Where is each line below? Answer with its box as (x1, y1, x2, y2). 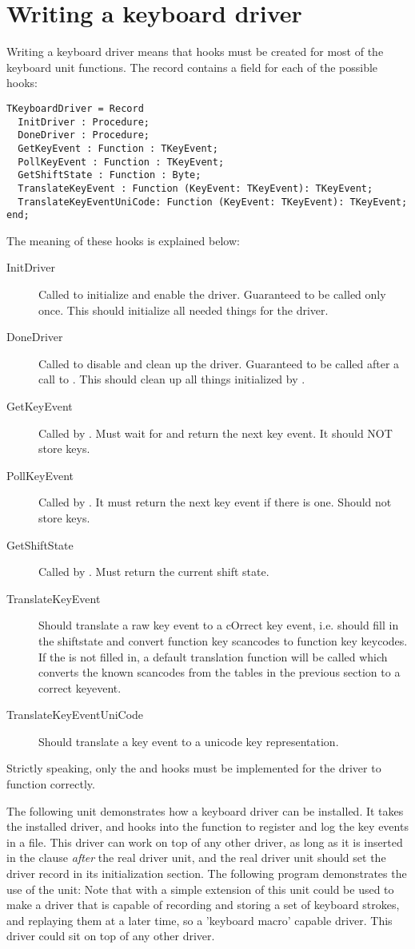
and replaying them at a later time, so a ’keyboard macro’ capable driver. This (6, 911, 393, 928)
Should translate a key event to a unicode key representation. (38, 733, 339, 749)
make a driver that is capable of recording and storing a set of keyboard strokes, (6, 896, 400, 913)
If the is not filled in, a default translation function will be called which (38, 648, 388, 665)
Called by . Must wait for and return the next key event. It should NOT (38, 424, 393, 441)
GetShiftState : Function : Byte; (18, 169, 202, 181)
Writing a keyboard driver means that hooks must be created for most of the (6, 43, 384, 60)
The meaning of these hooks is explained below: (6, 232, 240, 248)
